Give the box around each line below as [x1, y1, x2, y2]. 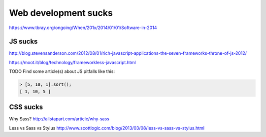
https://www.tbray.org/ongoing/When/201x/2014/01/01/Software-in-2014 [9, 25, 157, 31]
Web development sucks [9, 7, 113, 18]
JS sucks [9, 37, 38, 46]
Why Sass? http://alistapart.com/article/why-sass [9, 116, 109, 122]
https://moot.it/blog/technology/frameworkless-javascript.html [9, 59, 136, 65]
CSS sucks [9, 103, 43, 111]
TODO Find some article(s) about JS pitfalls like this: [9, 68, 115, 74]
